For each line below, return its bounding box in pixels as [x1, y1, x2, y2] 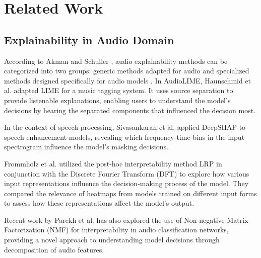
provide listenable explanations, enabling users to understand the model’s [4, 95, 231, 105]
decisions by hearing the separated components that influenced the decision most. [4, 105, 256, 115]
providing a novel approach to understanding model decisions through [4, 234, 220, 245]
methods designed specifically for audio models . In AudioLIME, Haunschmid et [4, 75, 251, 85]
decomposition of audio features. [4, 244, 104, 254]
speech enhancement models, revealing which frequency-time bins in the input [4, 131, 245, 142]
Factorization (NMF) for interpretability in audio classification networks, [4, 224, 229, 235]
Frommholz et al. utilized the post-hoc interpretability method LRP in [4, 158, 222, 168]
